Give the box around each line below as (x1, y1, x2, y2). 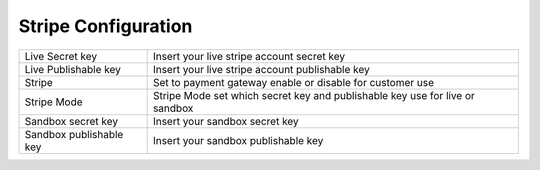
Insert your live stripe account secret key (152, 49, 345, 63)
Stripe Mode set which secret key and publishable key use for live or (152, 88, 475, 102)
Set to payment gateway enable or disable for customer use (152, 75, 435, 89)
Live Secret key (24, 49, 98, 63)
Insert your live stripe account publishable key (152, 62, 370, 76)
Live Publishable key (24, 62, 122, 76)
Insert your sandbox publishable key (152, 133, 324, 147)
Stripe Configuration (18, 15, 193, 37)
